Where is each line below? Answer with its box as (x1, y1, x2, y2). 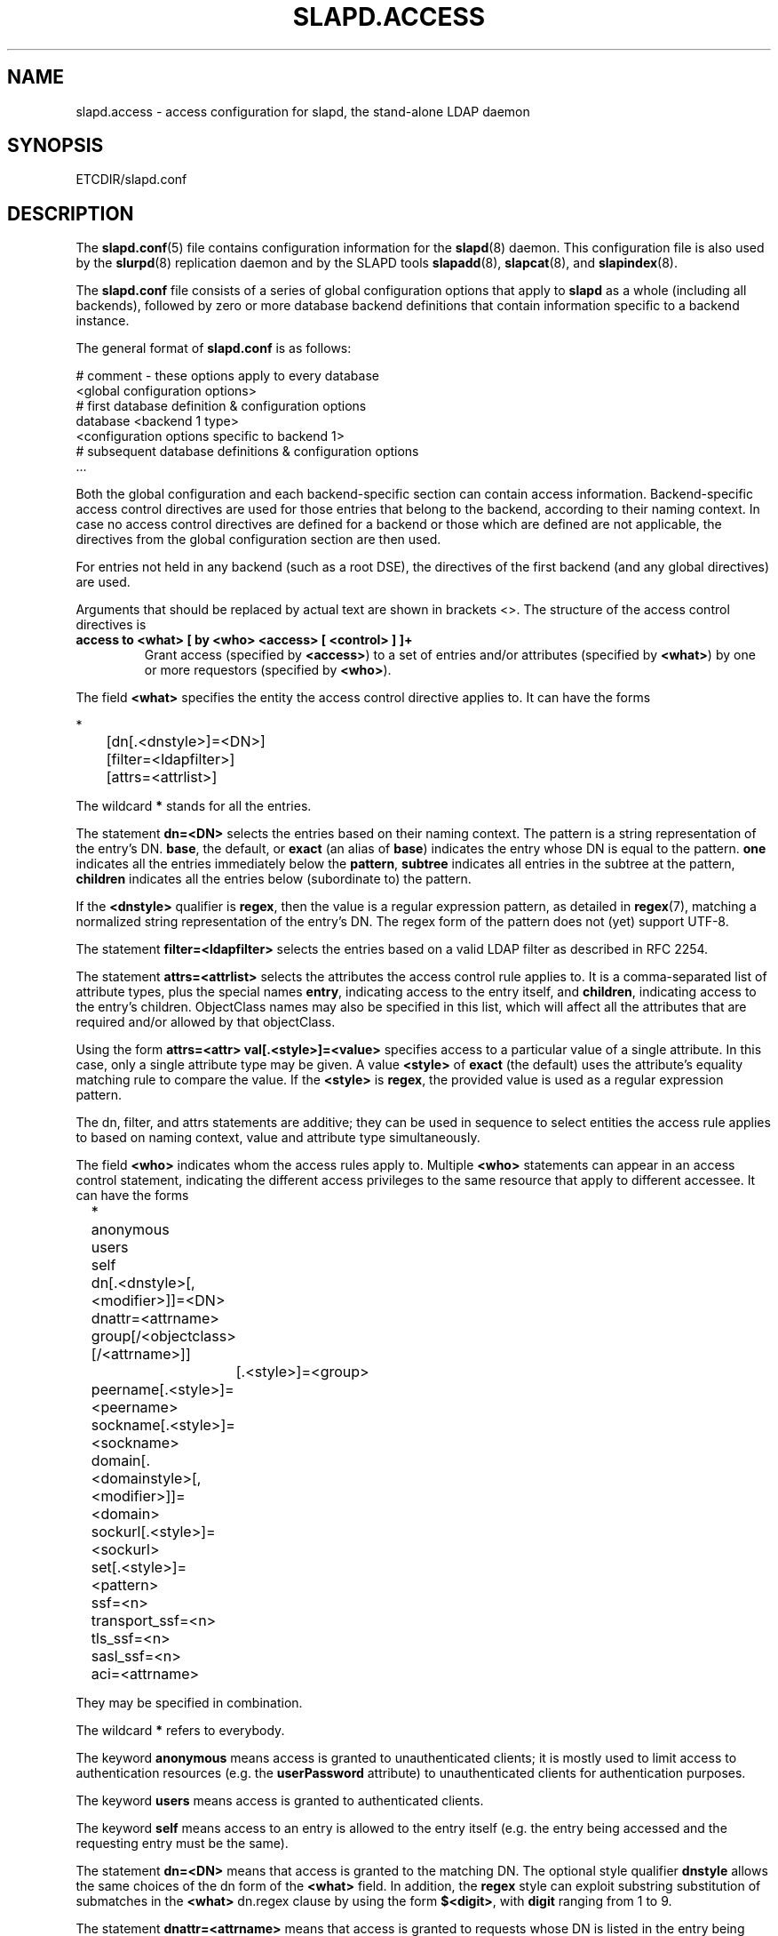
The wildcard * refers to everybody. (75, 1723, 285, 1739)
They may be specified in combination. (75, 1695, 303, 1711)
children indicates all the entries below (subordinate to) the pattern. (75, 871, 472, 887)
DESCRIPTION (7, 202, 134, 225)
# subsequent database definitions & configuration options (75, 444, 419, 460)
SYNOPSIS (7, 134, 104, 157)
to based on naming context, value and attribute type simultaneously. (75, 1130, 480, 1146)
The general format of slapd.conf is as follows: (75, 340, 352, 356)
